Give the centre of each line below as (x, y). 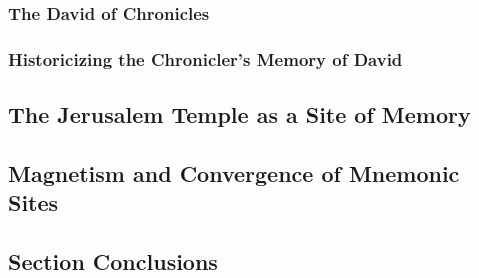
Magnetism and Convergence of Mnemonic (234, 172)
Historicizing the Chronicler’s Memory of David (205, 58)
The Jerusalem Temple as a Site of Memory (239, 114)
